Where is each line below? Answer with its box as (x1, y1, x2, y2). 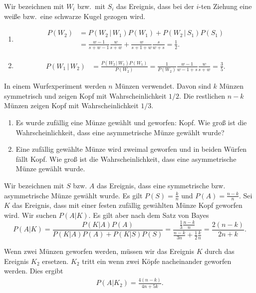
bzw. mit (77, 1, 105, 11)
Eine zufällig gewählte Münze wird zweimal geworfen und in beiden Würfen (15, 144, 247, 154)
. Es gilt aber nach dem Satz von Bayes (88, 210, 209, 220)
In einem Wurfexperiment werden (4, 81, 106, 91)
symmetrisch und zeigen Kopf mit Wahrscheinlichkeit (4, 90, 167, 101)
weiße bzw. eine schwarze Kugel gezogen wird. (4, 11, 146, 21)
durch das (205, 246, 235, 256)
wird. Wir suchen (4, 210, 57, 220)
